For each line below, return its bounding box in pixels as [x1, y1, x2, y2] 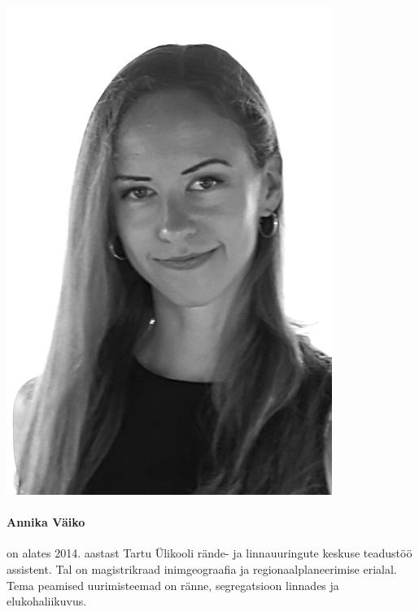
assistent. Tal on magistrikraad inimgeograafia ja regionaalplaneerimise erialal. [7, 560, 397, 577]
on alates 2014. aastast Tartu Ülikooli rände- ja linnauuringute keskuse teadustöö [7, 544, 412, 562]
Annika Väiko [7, 514, 85, 531]
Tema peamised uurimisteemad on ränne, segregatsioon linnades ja [7, 576, 339, 593]
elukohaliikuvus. [7, 592, 87, 610]
